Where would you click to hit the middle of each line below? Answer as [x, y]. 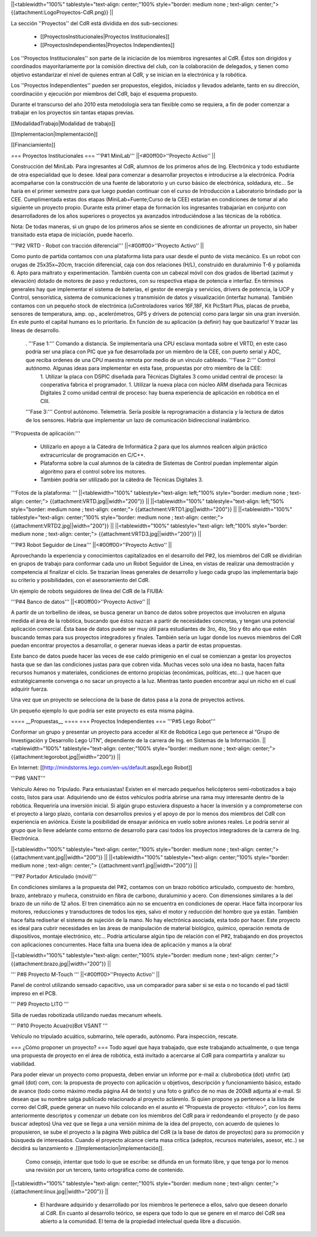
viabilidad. [23, 1064]
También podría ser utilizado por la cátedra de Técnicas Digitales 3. [122, 479]
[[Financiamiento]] [33, 145]
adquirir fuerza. [30, 689]
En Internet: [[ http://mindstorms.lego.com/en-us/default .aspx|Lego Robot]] [102, 768]
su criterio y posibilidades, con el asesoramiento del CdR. [80, 580]
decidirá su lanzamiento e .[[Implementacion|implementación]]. [87, 1148]
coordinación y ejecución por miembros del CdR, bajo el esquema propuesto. [104, 93]
